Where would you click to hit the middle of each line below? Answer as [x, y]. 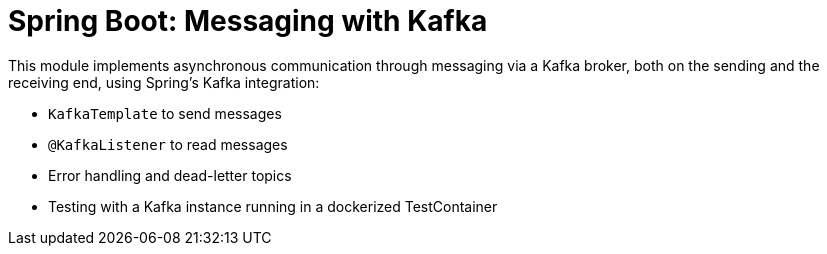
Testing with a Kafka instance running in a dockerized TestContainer [273, 206]
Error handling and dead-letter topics [170, 175]
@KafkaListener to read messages [168, 144]
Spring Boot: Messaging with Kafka [248, 21]
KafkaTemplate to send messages [165, 113]
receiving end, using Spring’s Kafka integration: [164, 82]
